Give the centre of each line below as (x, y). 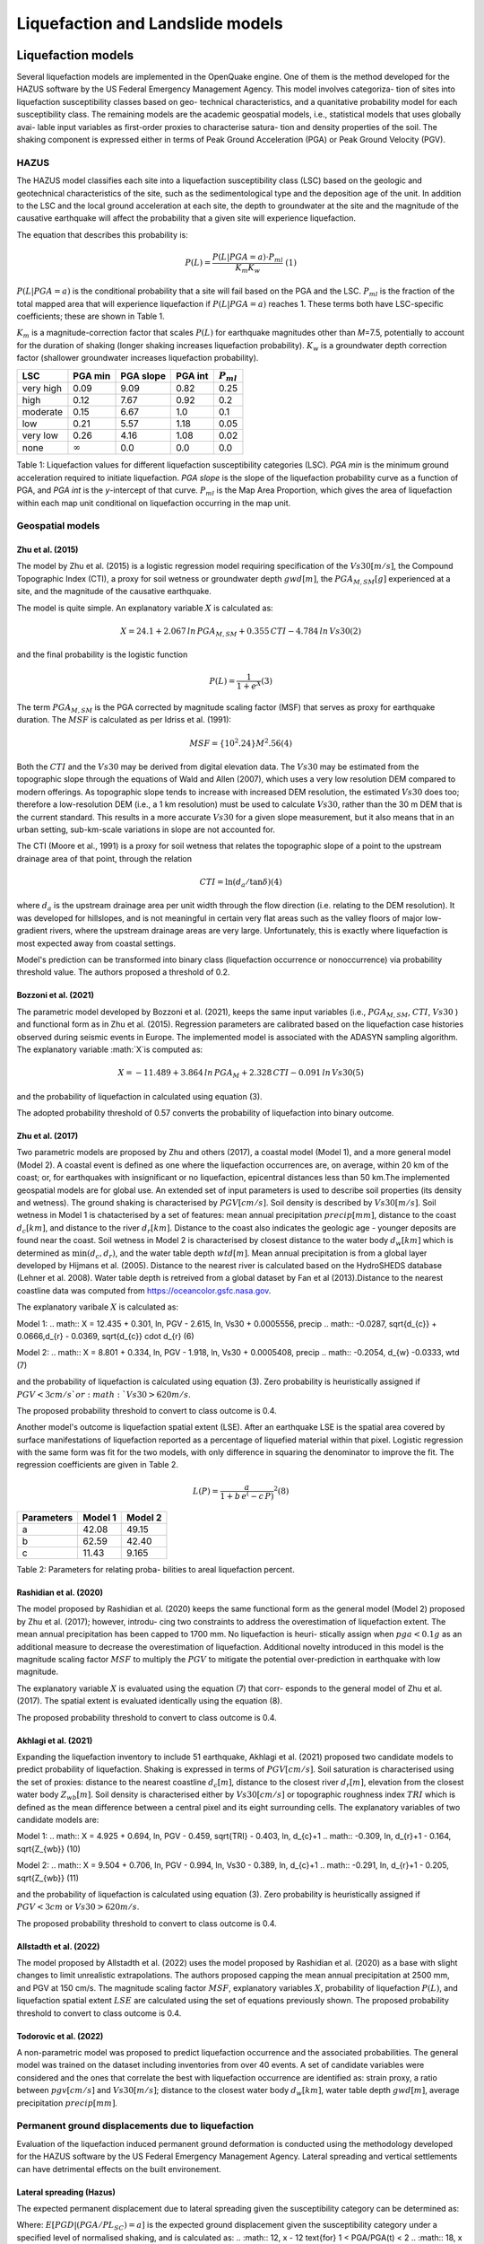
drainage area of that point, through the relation (104, 858)
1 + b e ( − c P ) (247, 1495)
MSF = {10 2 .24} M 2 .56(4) (241, 742)
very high (42, 388)
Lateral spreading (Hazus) (66, 2192)
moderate (42, 411)
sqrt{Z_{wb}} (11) (48, 1878)
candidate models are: (58, 1819)
